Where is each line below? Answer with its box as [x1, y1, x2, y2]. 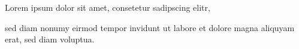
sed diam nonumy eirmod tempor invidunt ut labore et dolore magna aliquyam [5, 21, 295, 33]
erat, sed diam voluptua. [5, 33, 95, 45]
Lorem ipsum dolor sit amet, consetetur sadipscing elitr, [5, 1, 210, 13]
